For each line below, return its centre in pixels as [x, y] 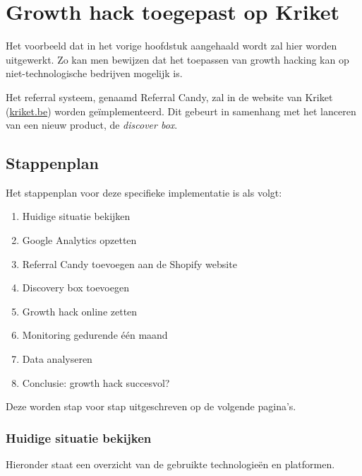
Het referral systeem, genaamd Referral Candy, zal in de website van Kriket [169, 97]
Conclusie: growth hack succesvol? [96, 382]
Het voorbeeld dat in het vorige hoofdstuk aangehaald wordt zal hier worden [171, 46]
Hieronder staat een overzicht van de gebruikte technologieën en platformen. [170, 464]
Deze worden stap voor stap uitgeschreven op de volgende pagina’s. [151, 406]
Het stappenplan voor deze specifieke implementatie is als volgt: [144, 192]
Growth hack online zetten [80, 311]
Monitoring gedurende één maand [95, 335]
